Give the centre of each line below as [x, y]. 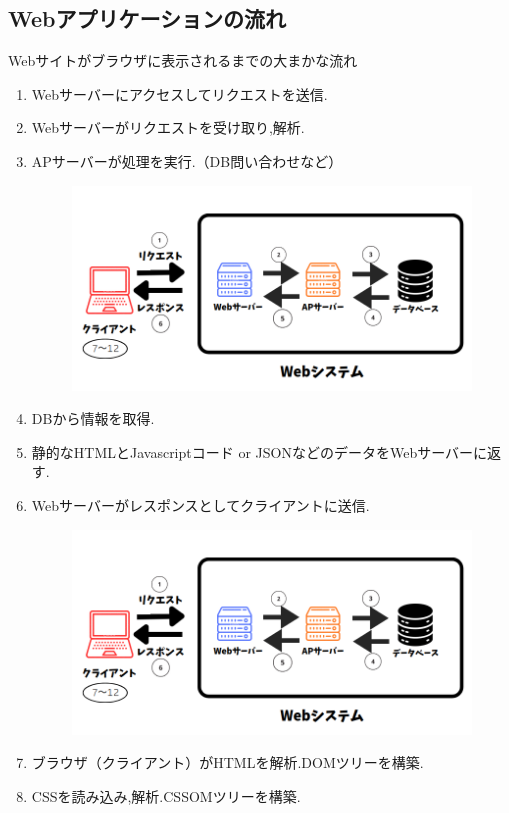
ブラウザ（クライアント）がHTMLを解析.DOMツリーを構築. [227, 762]
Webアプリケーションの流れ [147, 18]
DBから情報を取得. [93, 418]
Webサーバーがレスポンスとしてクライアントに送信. [200, 504]
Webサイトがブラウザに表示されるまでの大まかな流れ [183, 60]
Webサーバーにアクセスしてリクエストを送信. [179, 93]
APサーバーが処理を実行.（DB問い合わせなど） [187, 160]
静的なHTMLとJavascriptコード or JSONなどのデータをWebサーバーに [259, 451]
